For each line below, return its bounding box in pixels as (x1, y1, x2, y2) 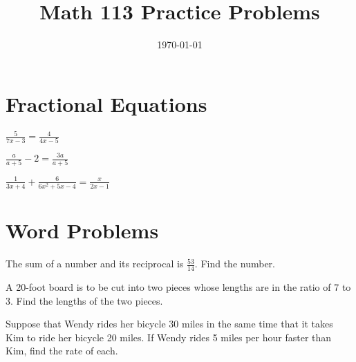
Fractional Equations (6, 89, 207, 117)
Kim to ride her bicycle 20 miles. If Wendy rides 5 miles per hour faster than (6, 330, 332, 344)
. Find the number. (194, 256, 276, 271)
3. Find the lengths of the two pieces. (6, 293, 163, 307)
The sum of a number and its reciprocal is (6, 256, 184, 271)
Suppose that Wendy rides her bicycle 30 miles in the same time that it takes (6, 316, 333, 331)
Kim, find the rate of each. (6, 343, 118, 358)
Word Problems (6, 216, 159, 245)
